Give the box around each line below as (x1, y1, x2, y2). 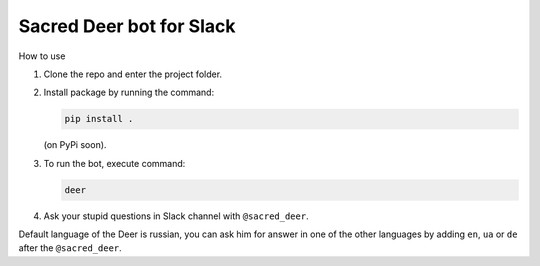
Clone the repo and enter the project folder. (43, 68, 223, 80)
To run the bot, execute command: (43, 157, 186, 169)
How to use (18, 50, 66, 62)
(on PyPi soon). (43, 139, 107, 151)
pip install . (64, 113, 134, 125)
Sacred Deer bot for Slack (18, 15, 236, 37)
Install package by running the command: (43, 86, 215, 99)
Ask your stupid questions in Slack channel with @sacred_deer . (43, 210, 309, 222)
